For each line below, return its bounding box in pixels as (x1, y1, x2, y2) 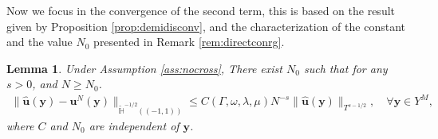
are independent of (89, 117, 180, 133)
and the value (6, 33, 73, 50)
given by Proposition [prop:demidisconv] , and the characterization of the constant (6, 17, 405, 34)
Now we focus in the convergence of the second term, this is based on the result (6, 2, 396, 18)
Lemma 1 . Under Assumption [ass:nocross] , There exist (6, 60, 282, 76)
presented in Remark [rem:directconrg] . (93, 33, 285, 50)
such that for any (303, 60, 388, 76)
